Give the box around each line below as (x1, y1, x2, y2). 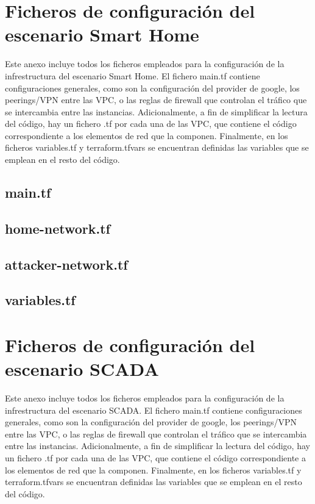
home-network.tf (5, 218, 110, 237)
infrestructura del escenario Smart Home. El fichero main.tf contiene (5, 69, 260, 82)
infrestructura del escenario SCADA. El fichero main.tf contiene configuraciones (5, 403, 302, 416)
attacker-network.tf (5, 254, 128, 273)
